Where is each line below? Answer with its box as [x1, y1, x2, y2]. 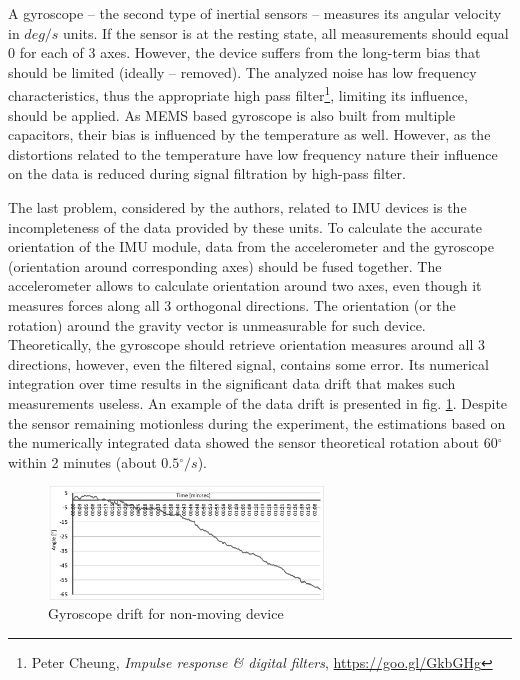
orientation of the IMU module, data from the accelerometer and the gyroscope [8, 236, 494, 257]
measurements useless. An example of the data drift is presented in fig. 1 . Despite [8, 392, 508, 413]
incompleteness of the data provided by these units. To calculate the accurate [8, 216, 483, 237]
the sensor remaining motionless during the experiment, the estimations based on [8, 412, 506, 433]
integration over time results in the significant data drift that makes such [8, 373, 456, 394]
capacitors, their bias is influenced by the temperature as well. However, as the [8, 124, 491, 145]
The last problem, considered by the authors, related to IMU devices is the [8, 197, 467, 217]
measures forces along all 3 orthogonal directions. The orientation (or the [8, 294, 456, 315]
